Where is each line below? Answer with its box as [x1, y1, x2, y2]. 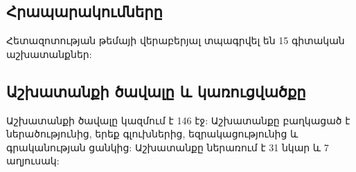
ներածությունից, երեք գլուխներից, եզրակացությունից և [6, 126, 299, 141]
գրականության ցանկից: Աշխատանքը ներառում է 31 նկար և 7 [6, 140, 329, 154]
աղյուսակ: [6, 153, 60, 168]
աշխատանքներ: [6, 46, 92, 61]
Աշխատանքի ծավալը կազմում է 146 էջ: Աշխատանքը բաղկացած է [6, 113, 350, 127]
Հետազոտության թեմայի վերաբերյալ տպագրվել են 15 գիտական [6, 33, 345, 48]
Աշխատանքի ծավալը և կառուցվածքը [6, 80, 306, 102]
